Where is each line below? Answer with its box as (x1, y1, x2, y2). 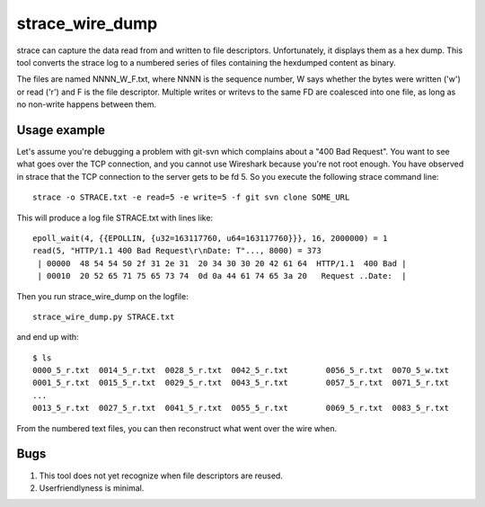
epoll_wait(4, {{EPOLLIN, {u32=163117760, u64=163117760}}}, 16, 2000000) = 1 (32, 233, 388, 243)
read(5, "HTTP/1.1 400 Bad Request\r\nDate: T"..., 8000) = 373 (32, 245, 322, 256)
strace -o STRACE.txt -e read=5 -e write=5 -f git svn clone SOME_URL (32, 192, 350, 202)
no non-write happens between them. (16, 99, 157, 110)
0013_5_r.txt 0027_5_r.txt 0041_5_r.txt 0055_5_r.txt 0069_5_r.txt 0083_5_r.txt (32, 403, 449, 414)
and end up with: (16, 332, 80, 342)
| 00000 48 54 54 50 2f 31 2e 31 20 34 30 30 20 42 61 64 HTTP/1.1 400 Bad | (37, 258, 407, 269)
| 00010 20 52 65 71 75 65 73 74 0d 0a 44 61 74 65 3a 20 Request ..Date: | (37, 271, 407, 281)
